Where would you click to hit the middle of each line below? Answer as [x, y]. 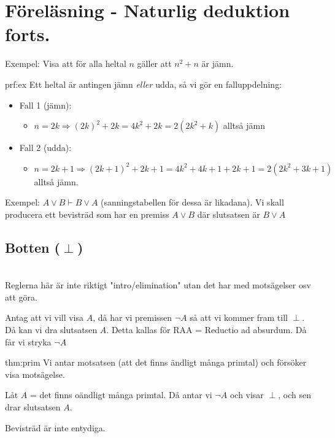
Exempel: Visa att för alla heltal [66, 63]
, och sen [295, 395]
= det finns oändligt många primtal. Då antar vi [121, 395]
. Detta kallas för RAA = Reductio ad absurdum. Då [206, 330]
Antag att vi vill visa [44, 317]
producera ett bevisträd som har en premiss [87, 214]
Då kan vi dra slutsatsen [51, 330]
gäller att [154, 63]
